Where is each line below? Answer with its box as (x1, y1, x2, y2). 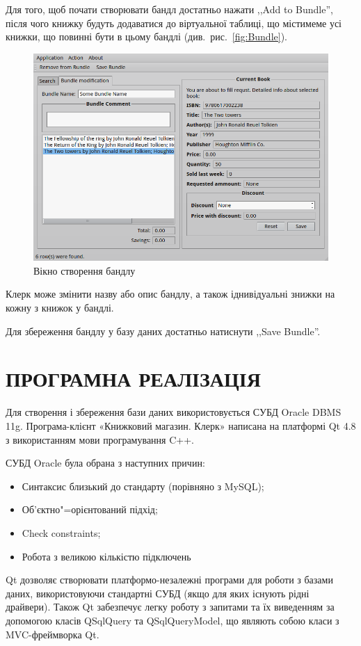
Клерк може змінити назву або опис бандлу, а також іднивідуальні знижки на (6, 286, 335, 301)
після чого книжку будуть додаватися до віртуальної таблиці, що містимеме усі (6, 15, 342, 30)
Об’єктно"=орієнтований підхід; (22, 502, 158, 517)
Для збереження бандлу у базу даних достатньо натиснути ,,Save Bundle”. (6, 323, 321, 338)
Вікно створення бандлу (33, 263, 136, 277)
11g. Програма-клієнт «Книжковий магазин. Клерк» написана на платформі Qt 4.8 (6, 418, 356, 433)
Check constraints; (22, 525, 101, 540)
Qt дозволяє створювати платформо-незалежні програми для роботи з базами (6, 572, 333, 587)
